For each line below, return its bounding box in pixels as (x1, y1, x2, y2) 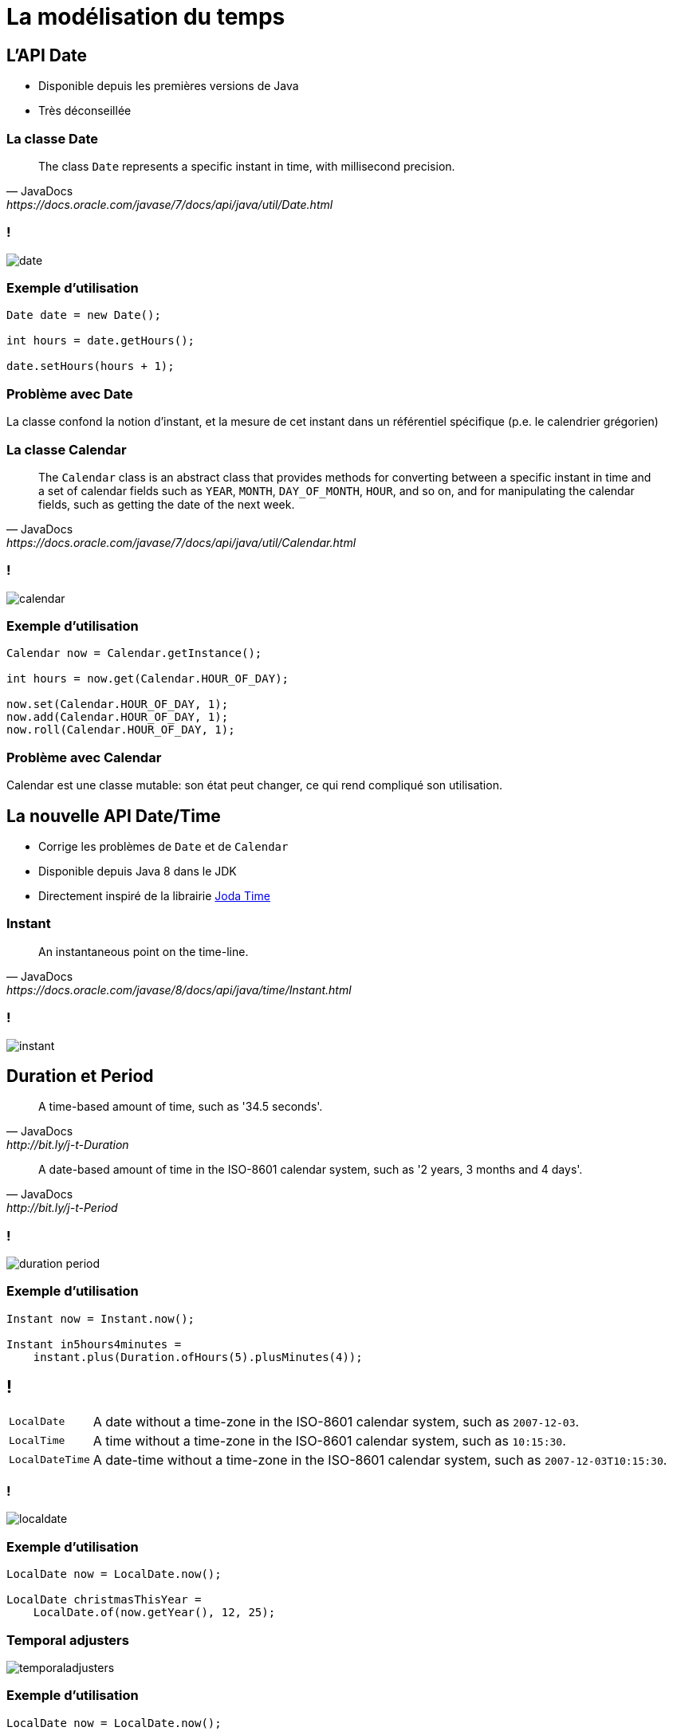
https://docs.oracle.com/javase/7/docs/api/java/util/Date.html (6, 197, 333, 211)
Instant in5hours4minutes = (6, 1337, 182, 1351)
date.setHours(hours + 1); (6, 360, 175, 373)
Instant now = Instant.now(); (6, 1312, 195, 1325)
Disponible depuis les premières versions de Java (38, 79, 299, 93)
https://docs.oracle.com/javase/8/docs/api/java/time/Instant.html (6, 982, 352, 997)
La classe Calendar (6, 441, 127, 458)
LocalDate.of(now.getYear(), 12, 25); (33, 1606, 276, 1619)
